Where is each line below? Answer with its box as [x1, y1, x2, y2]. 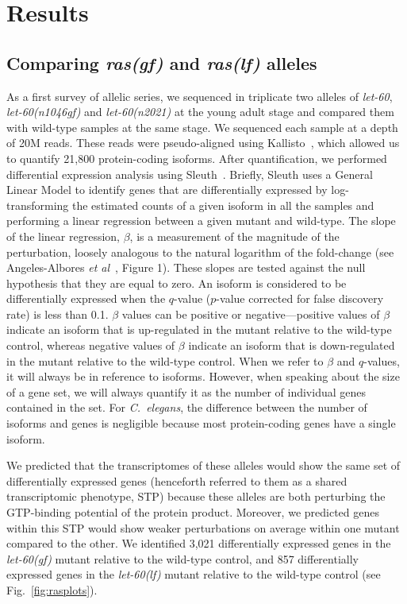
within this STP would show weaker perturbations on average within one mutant [6, 519, 400, 536]
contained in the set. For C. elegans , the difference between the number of [6, 399, 367, 416]
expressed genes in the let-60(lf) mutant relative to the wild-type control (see [6, 566, 381, 583]
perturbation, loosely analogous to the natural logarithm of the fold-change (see [6, 243, 394, 260]
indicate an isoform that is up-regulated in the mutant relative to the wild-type [6, 321, 392, 338]
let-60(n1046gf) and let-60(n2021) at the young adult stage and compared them [6, 103, 394, 120]
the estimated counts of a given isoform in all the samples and [72, 196, 374, 213]
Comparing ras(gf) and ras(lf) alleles [6, 50, 317, 75]
